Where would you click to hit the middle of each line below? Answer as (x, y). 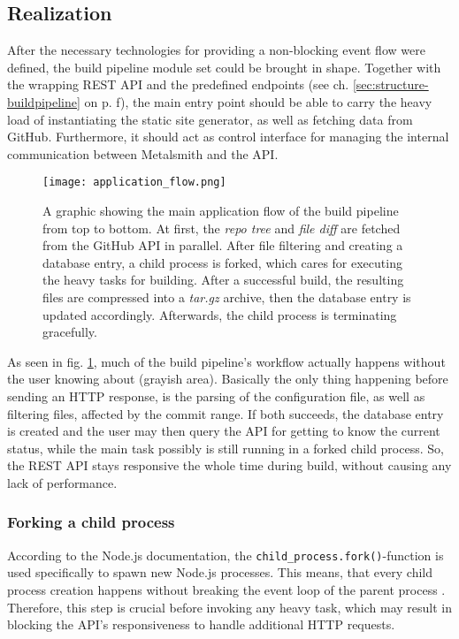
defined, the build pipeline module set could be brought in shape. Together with (224, 67)
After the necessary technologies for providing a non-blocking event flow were (216, 50)
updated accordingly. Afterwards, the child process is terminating (220, 314)
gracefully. (70, 332)
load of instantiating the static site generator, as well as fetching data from (210, 119)
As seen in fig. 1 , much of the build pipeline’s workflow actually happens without (226, 361)
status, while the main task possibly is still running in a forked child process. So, (226, 448)
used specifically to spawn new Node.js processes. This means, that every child (220, 572)
